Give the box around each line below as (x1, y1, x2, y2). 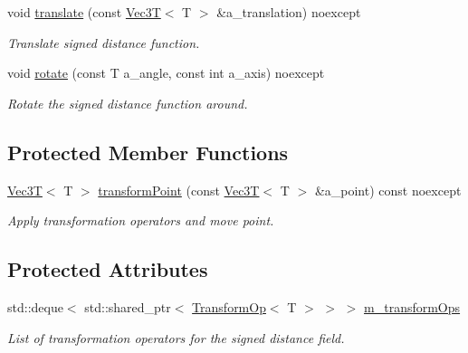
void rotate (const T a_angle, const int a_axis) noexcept (7, 63, 325, 82)
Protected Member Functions (7, 138, 289, 166)
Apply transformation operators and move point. (7, 211, 274, 230)
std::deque (7, 297, 63, 316)
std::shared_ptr (84, 297, 171, 316)
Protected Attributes (7, 255, 208, 283)
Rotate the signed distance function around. (7, 93, 248, 112)
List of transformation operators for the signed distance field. (7, 328, 345, 347)
